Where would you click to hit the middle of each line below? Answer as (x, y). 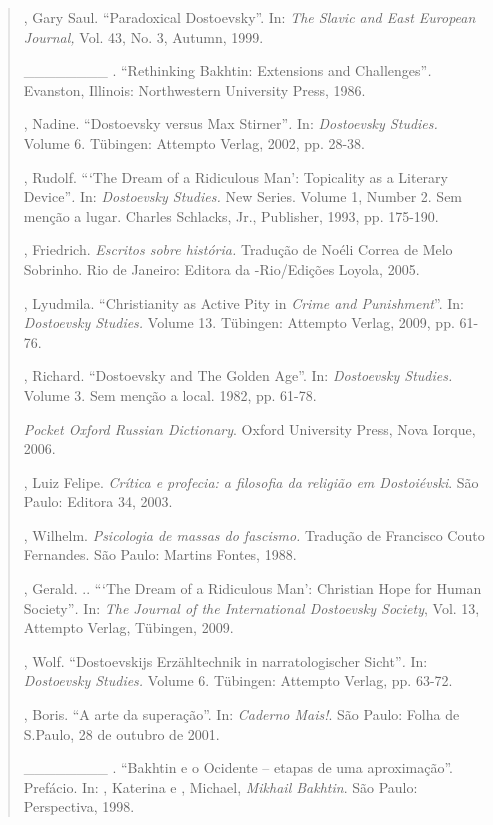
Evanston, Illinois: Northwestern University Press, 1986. (194, 89)
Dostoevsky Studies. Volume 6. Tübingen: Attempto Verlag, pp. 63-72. (238, 680)
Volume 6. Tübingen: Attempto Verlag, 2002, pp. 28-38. (194, 142)
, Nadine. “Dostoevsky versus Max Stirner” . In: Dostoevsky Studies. (230, 123)
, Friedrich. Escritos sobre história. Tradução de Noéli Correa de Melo (238, 249)
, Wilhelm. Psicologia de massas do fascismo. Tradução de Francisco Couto (254, 534)
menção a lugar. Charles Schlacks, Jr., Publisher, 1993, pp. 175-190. (231, 215)
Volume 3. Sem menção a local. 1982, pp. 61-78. (170, 394)
